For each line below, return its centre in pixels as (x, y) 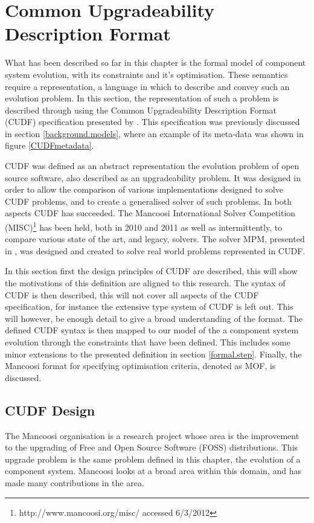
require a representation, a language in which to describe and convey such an (147, 86)
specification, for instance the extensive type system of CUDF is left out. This (149, 306)
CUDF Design (50, 410)
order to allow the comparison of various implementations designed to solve (144, 189)
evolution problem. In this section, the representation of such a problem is (142, 98)
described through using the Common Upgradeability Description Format (141, 110)
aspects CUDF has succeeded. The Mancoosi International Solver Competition (150, 213)
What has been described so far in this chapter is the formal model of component (155, 63)
